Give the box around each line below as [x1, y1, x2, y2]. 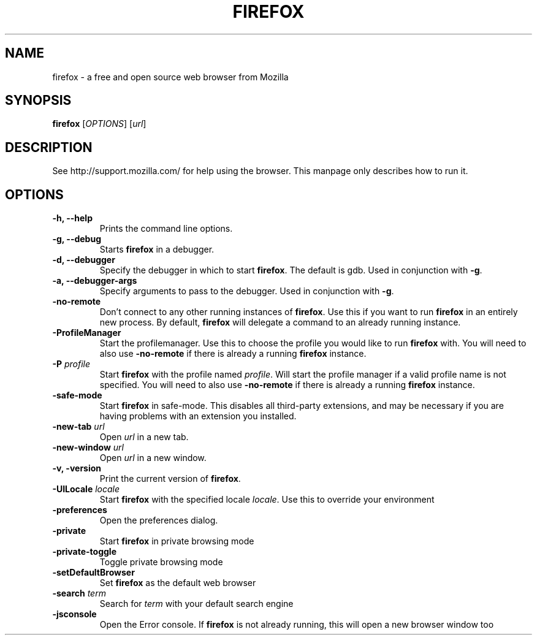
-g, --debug [52, 234, 101, 245]
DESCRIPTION [5, 139, 93, 155]
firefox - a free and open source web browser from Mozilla [52, 71, 289, 82]
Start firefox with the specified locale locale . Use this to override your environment [99, 494, 435, 505]
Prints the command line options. [99, 223, 233, 234]
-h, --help [52, 213, 93, 224]
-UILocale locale [52, 484, 120, 495]
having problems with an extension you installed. [99, 411, 297, 422]
